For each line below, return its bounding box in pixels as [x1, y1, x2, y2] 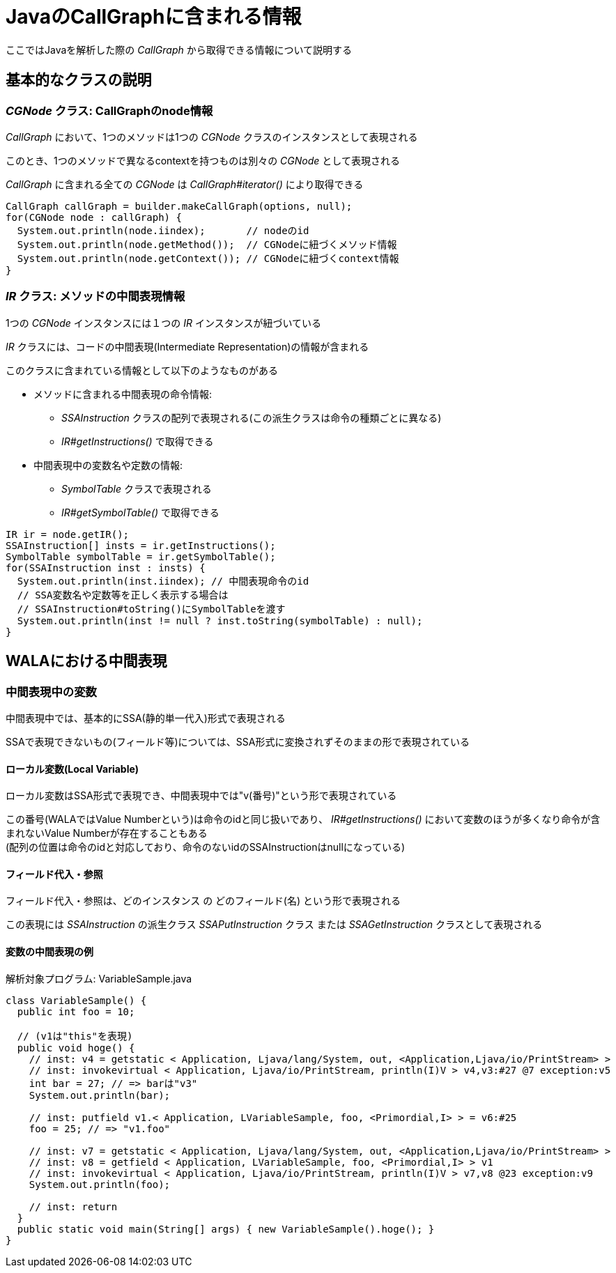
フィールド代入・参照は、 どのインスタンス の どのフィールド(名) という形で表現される [6, 895, 401, 907]
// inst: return [29, 1201, 118, 1212]
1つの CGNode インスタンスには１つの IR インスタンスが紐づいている [6, 316, 321, 329]
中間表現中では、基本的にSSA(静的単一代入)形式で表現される [6, 711, 286, 724]
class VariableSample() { [6, 994, 147, 1006]
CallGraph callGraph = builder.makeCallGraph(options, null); [6, 200, 353, 212]
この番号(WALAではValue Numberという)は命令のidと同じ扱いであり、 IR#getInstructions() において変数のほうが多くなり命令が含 [6, 813, 601, 826]
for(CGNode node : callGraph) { [6, 211, 182, 223]
